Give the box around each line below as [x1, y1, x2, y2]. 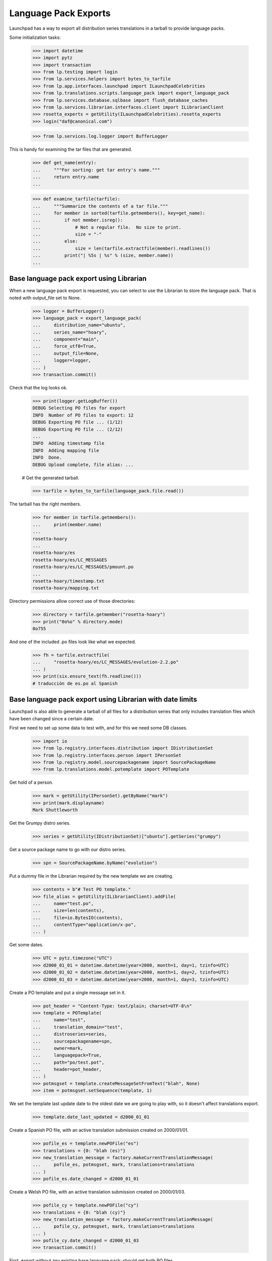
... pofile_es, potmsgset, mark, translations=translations [32, 1162, 195, 1168]
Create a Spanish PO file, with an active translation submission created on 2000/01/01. [9, 1127, 189, 1133]
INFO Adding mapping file [32, 447, 99, 453]
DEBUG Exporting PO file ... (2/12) [32, 426, 123, 432]
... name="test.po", [32, 900, 94, 906]
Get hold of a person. [9, 779, 54, 785]
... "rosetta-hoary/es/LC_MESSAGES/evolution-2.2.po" [32, 659, 179, 665]
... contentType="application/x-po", [32, 922, 137, 928]
